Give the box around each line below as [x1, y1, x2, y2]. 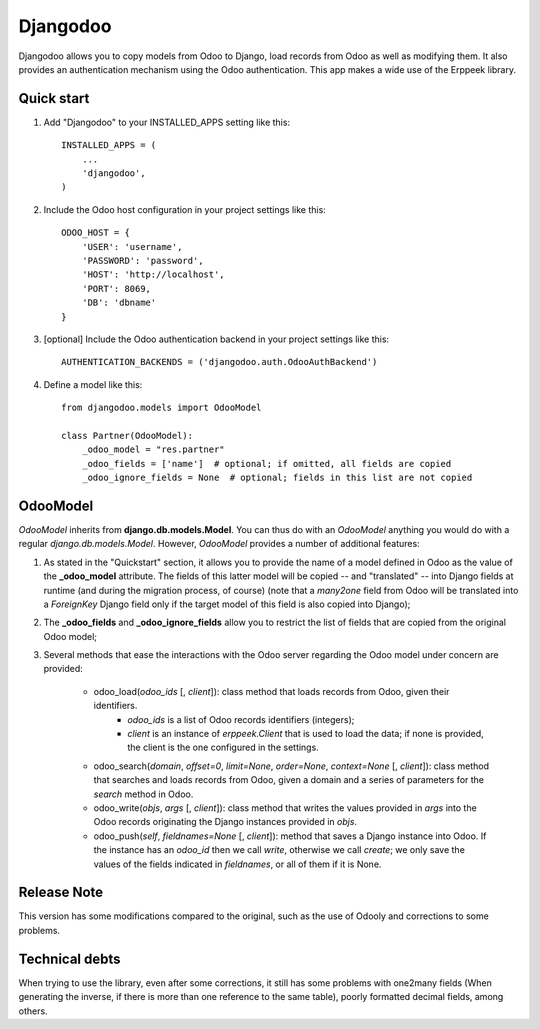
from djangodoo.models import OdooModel [61, 402, 262, 414]
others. [18, 1005, 49, 1017]
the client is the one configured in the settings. [127, 741, 319, 754]
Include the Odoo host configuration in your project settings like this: [43, 203, 327, 215]
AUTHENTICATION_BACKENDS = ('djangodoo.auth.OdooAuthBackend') [61, 356, 378, 368]
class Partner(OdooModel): [61, 430, 194, 441]
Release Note [18, 884, 104, 901]
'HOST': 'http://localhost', [81, 269, 225, 280]
